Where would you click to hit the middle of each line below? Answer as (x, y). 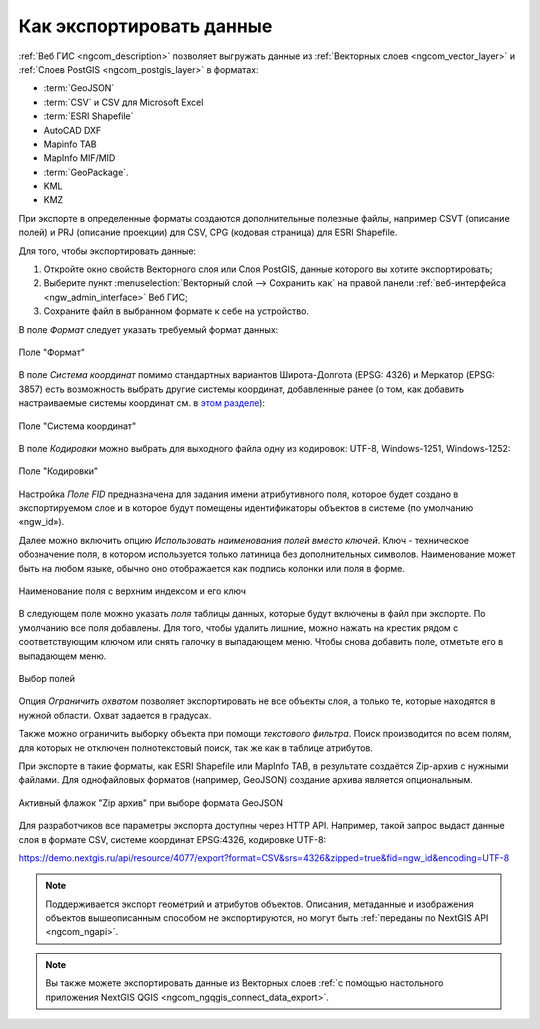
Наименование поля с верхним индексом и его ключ (132, 591)
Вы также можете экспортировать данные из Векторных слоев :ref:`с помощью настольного (244, 983)
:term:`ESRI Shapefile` (88, 116)
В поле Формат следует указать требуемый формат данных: (148, 329)
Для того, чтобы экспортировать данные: (107, 251)
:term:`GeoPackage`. (86, 172)
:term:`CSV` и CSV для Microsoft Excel (123, 102)
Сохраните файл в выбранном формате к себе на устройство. (176, 311)
